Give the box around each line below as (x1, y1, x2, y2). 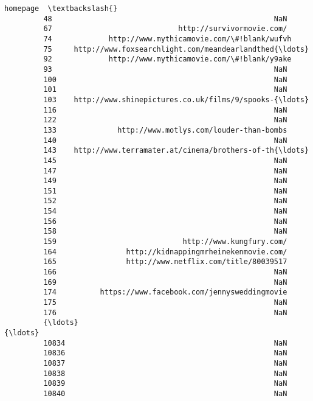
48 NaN (43, 14, 287, 23)
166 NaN (43, 268, 287, 277)
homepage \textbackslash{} (4, 4, 118, 13)
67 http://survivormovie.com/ (43, 24, 287, 33)
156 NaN (43, 217, 287, 226)
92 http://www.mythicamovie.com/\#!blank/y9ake (43, 55, 292, 64)
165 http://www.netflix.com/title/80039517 (43, 257, 287, 267)
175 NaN (43, 298, 287, 307)
